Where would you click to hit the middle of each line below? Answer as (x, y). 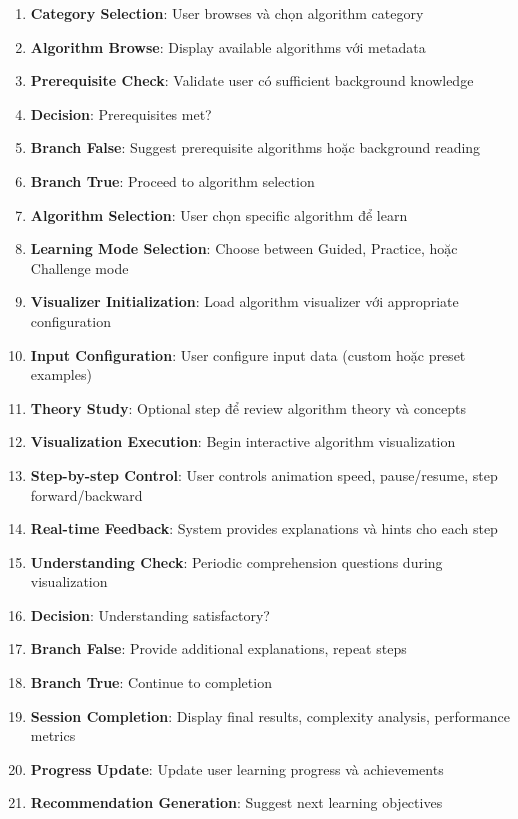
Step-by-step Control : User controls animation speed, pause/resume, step (264, 474)
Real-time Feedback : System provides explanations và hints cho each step (264, 528)
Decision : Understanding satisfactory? (150, 614)
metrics (53, 735)
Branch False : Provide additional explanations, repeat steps (218, 648)
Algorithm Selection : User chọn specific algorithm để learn (219, 214)
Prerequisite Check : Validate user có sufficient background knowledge (252, 80)
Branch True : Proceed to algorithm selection (172, 180)
